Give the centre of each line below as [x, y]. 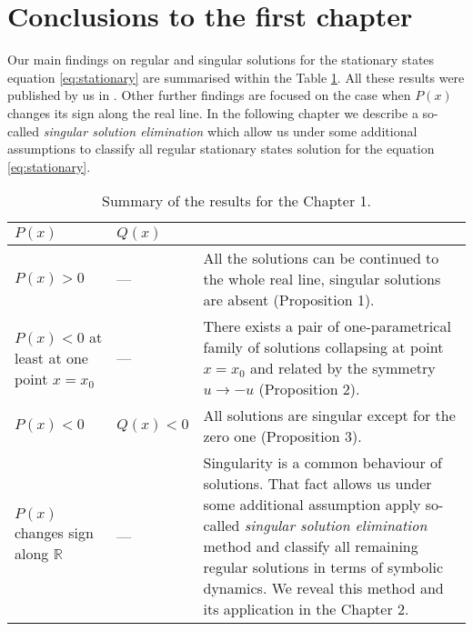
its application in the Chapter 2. [306, 609]
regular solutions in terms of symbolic [323, 567]
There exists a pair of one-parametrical [327, 326]
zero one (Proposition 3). [282, 436]
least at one [51, 357]
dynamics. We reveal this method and [323, 588]
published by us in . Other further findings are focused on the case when [209, 95]
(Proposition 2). [309, 389]
